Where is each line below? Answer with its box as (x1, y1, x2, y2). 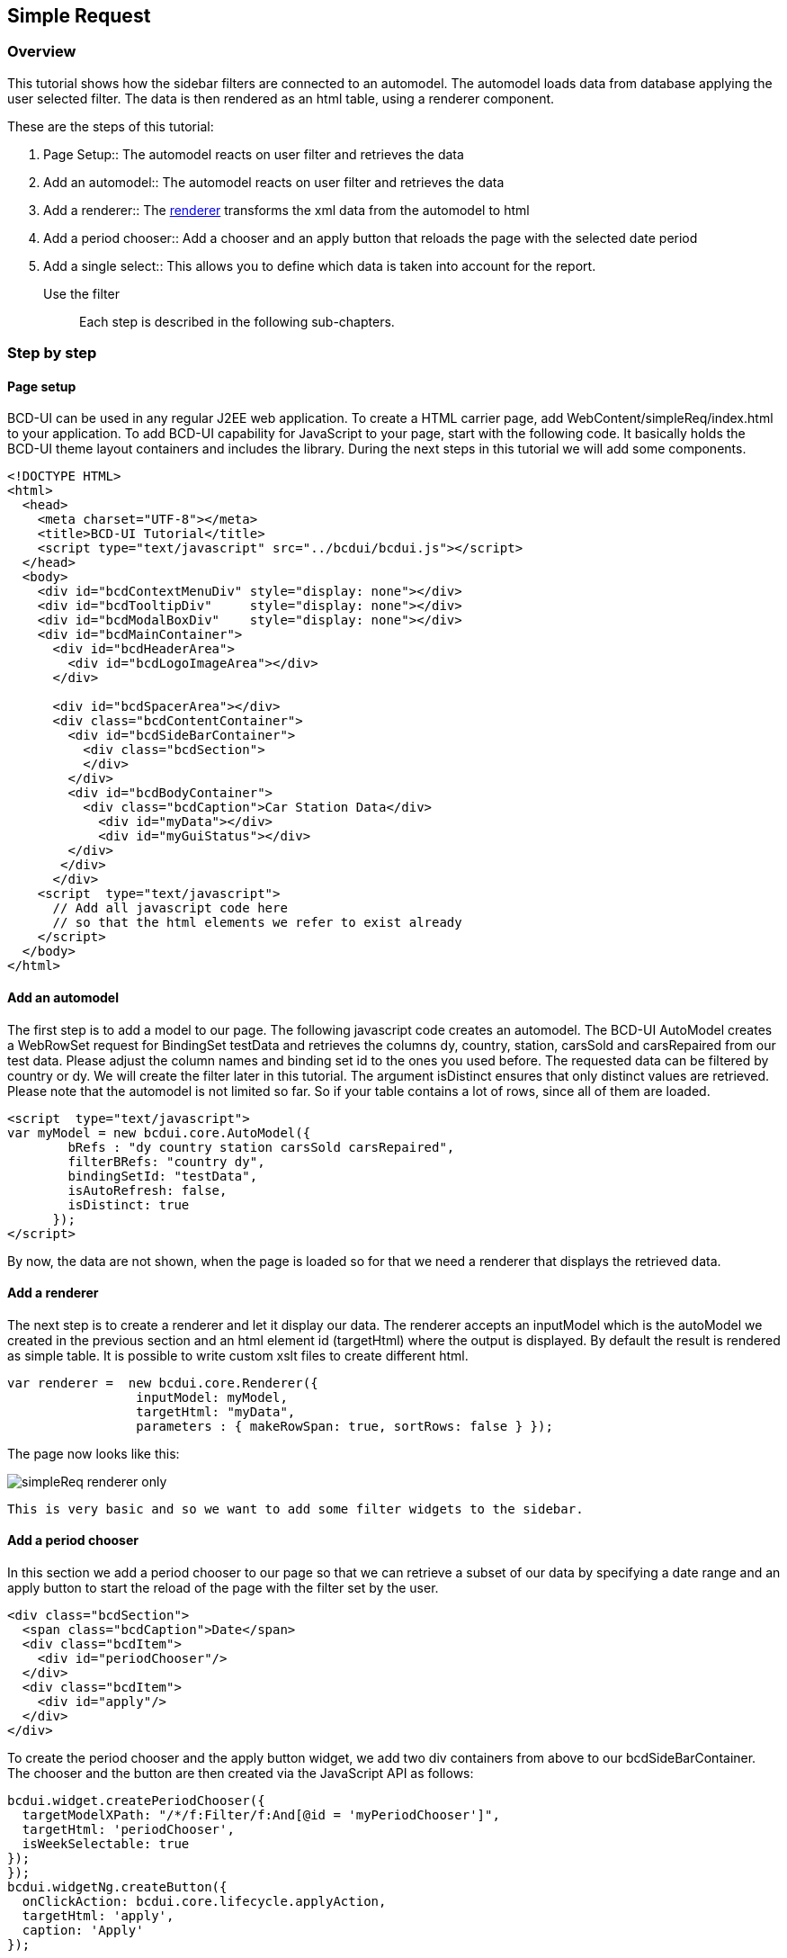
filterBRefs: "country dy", (67, 1154, 265, 1169)
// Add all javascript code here (52, 901, 288, 916)
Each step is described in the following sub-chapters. (79, 313, 395, 329)
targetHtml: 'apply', (22, 1909, 174, 1924)
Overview (7, 42, 76, 61)
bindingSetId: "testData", (67, 1168, 258, 1183)
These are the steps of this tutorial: (7, 118, 214, 134)
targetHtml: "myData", (136, 1404, 296, 1419)
